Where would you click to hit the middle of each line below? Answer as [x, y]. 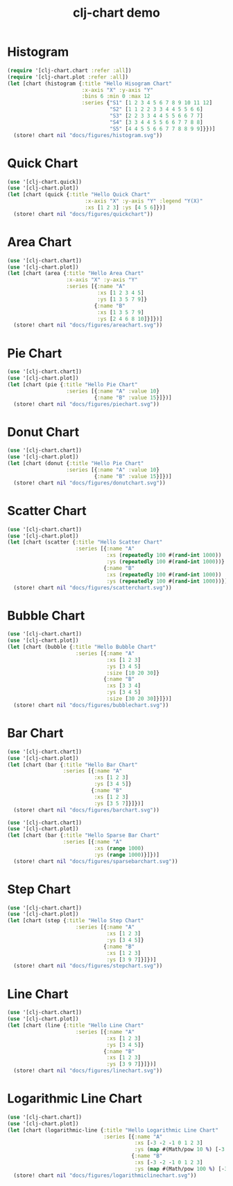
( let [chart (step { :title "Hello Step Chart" [76, 921]
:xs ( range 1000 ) [119, 848]
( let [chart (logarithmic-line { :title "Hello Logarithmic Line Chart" [113, 1130]
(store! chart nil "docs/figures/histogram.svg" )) [88, 135]
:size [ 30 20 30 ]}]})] [139, 699]
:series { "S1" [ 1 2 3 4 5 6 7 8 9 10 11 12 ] [147, 103]
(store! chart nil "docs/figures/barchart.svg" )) [86, 810]
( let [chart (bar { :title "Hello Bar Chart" [72, 765]
